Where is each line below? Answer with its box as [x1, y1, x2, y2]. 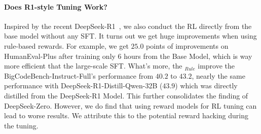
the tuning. [4, 120, 39, 130]
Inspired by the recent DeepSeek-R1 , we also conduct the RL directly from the [4, 20, 252, 31]
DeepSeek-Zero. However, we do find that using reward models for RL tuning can [4, 100, 257, 111]
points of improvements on [146, 40, 229, 51]
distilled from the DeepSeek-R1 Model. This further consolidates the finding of [4, 90, 248, 100]
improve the [198, 60, 235, 71]
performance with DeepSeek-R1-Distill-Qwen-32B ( [4, 80, 163, 91]
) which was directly [175, 80, 238, 91]
